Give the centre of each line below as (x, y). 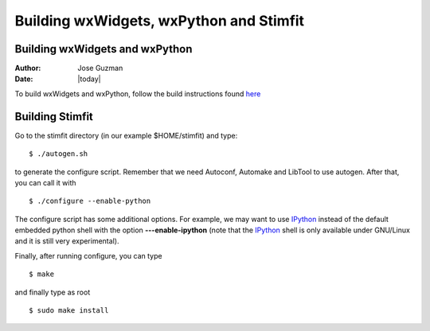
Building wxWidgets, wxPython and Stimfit (160, 21)
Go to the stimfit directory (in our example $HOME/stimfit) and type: (126, 135)
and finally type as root (53, 292)
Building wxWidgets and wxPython (104, 49)
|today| (89, 79)
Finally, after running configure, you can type (88, 255)
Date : (24, 79)
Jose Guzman (100, 68)
